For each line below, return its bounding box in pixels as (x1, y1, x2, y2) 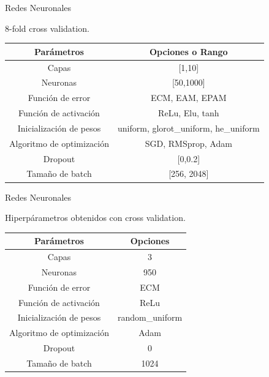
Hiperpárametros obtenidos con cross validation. (5, 211, 186, 224)
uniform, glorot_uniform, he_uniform (118, 121, 260, 134)
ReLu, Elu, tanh (158, 106, 219, 119)
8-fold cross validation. (5, 21, 89, 34)
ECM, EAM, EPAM (150, 91, 227, 104)
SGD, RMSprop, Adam (145, 136, 232, 149)
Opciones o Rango (150, 45, 228, 58)
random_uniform (118, 311, 183, 324)
